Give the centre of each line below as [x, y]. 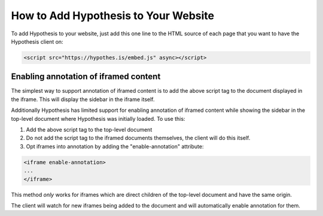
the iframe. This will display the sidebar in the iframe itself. [83, 99]
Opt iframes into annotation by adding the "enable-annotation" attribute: [115, 146]
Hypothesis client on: [37, 41]
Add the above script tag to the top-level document [89, 129]
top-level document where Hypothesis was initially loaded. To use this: [98, 118]
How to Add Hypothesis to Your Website [113, 16]
